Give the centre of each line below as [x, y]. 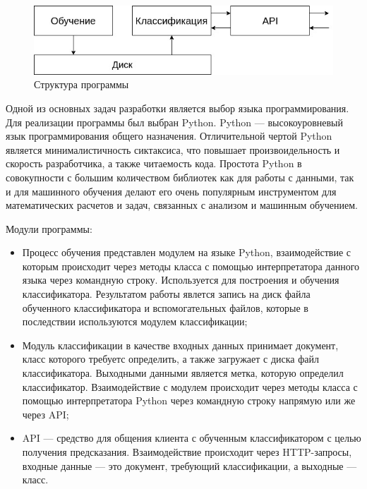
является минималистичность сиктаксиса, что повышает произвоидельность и [173, 149]
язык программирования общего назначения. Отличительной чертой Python [169, 136]
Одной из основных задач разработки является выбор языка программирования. [178, 108]
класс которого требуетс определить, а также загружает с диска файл [170, 359]
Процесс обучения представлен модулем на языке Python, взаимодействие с [187, 252]
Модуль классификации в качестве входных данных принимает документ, [180, 345]
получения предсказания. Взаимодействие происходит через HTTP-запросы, [187, 452]
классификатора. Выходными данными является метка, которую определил [183, 373]
